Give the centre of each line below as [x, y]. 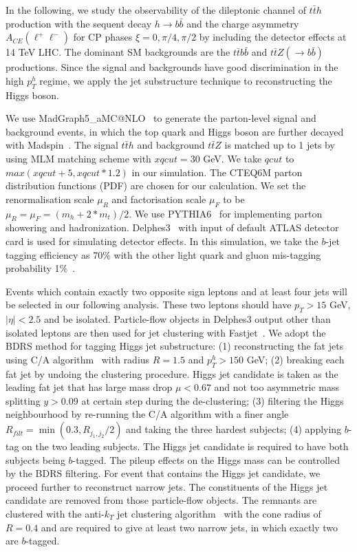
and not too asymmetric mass [277, 387]
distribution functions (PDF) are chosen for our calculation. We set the [156, 185]
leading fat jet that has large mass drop [89, 387]
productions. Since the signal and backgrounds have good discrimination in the [172, 67]
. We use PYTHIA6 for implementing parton [226, 213]
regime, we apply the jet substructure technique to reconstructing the [186, 80]
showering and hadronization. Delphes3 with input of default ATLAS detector [172, 227]
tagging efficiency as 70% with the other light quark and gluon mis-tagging [163, 254]
